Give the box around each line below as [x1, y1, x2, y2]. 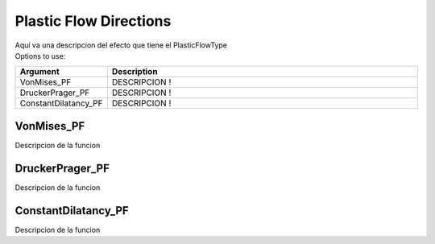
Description [111, 66, 158, 77]
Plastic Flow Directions [14, 12, 172, 30]
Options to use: [14, 51, 66, 60]
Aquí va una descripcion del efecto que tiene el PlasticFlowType [14, 40, 228, 50]
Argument [19, 66, 60, 77]
